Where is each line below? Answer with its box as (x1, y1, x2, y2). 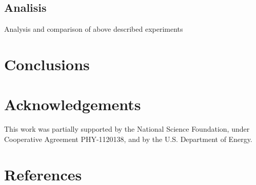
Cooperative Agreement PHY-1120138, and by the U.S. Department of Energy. (4, 133, 252, 144)
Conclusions (4, 53, 90, 74)
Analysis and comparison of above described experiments (4, 24, 183, 34)
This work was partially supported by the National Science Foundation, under (4, 124, 250, 134)
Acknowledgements (4, 94, 141, 115)
